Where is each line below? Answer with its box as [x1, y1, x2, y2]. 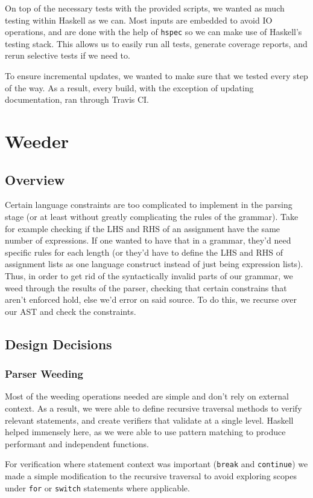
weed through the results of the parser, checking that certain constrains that [5, 281, 287, 294]
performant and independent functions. [5, 437, 149, 450]
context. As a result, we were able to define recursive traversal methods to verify [5, 401, 302, 414]
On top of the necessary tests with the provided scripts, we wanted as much [5, 2, 285, 14]
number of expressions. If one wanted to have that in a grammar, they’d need [5, 234, 291, 247]
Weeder [5, 129, 69, 153]
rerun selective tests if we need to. [5, 49, 130, 62]
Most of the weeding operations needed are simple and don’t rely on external [5, 390, 289, 403]
